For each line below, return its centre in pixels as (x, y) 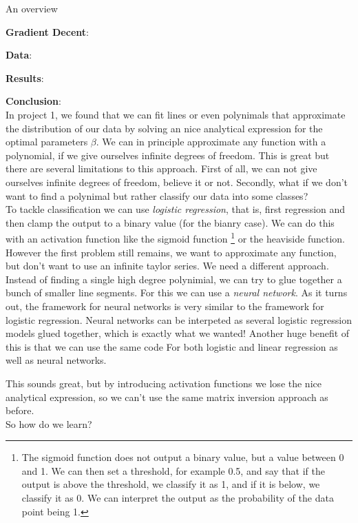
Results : (25, 78)
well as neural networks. (56, 360)
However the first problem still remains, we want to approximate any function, (171, 252)
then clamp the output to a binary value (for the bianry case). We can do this (170, 222)
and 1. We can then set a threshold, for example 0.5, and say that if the (173, 470)
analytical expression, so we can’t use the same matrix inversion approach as (167, 397)
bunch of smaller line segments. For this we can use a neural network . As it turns (177, 293)
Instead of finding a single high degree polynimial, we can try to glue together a (174, 279)
